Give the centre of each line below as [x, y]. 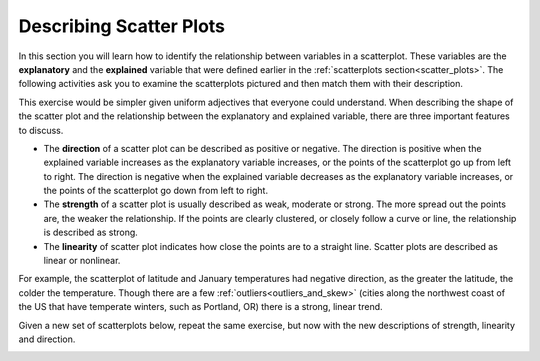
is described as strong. [91, 232]
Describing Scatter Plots [121, 26]
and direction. [47, 339]
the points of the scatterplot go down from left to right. [156, 191]
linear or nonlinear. [82, 261]
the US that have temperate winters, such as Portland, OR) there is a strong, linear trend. [201, 307]
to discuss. [41, 130]
